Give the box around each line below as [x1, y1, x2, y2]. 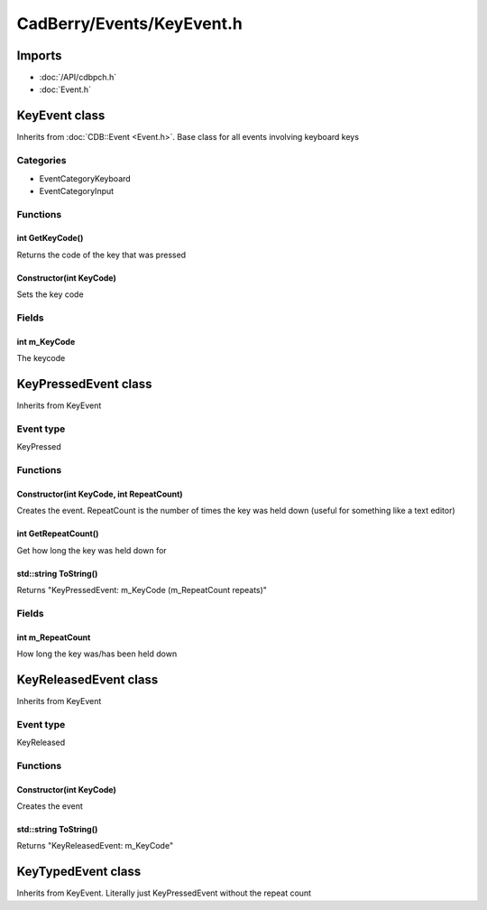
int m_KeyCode [16, 336, 76, 347]
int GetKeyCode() [16, 233, 84, 244]
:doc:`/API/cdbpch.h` [39, 72, 117, 83]
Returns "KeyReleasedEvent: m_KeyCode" [16, 840, 174, 851]
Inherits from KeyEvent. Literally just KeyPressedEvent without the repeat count [16, 887, 311, 898]
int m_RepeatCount [16, 632, 91, 643]
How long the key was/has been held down [16, 648, 178, 659]
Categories [16, 154, 67, 167]
